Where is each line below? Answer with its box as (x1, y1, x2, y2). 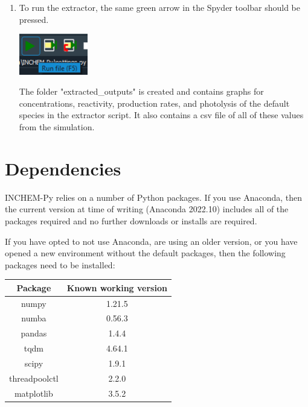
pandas (21, 327, 47, 339)
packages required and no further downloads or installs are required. (5, 214, 257, 227)
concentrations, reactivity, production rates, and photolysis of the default (19, 96, 290, 109)
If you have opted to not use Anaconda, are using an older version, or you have (5, 235, 298, 247)
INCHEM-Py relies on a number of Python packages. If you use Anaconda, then (5, 191, 303, 203)
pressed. (19, 13, 49, 25)
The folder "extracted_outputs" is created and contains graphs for (19, 85, 264, 98)
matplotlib (14, 386, 53, 399)
